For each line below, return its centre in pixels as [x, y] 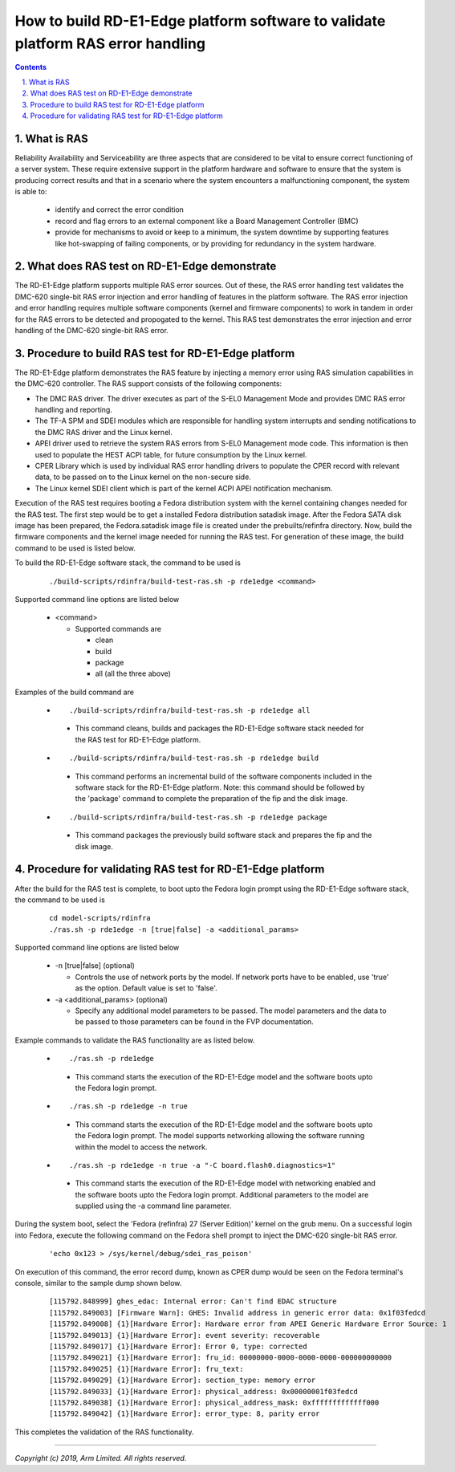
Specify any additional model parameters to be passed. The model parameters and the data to [231, 1010]
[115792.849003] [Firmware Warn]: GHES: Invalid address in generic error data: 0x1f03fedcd [238, 1313]
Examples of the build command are [74, 692]
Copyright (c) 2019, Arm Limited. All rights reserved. [101, 1458]
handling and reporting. [73, 410]
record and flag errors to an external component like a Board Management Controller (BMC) [207, 221]
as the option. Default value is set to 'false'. [146, 988]
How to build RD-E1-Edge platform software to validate [200, 21]
